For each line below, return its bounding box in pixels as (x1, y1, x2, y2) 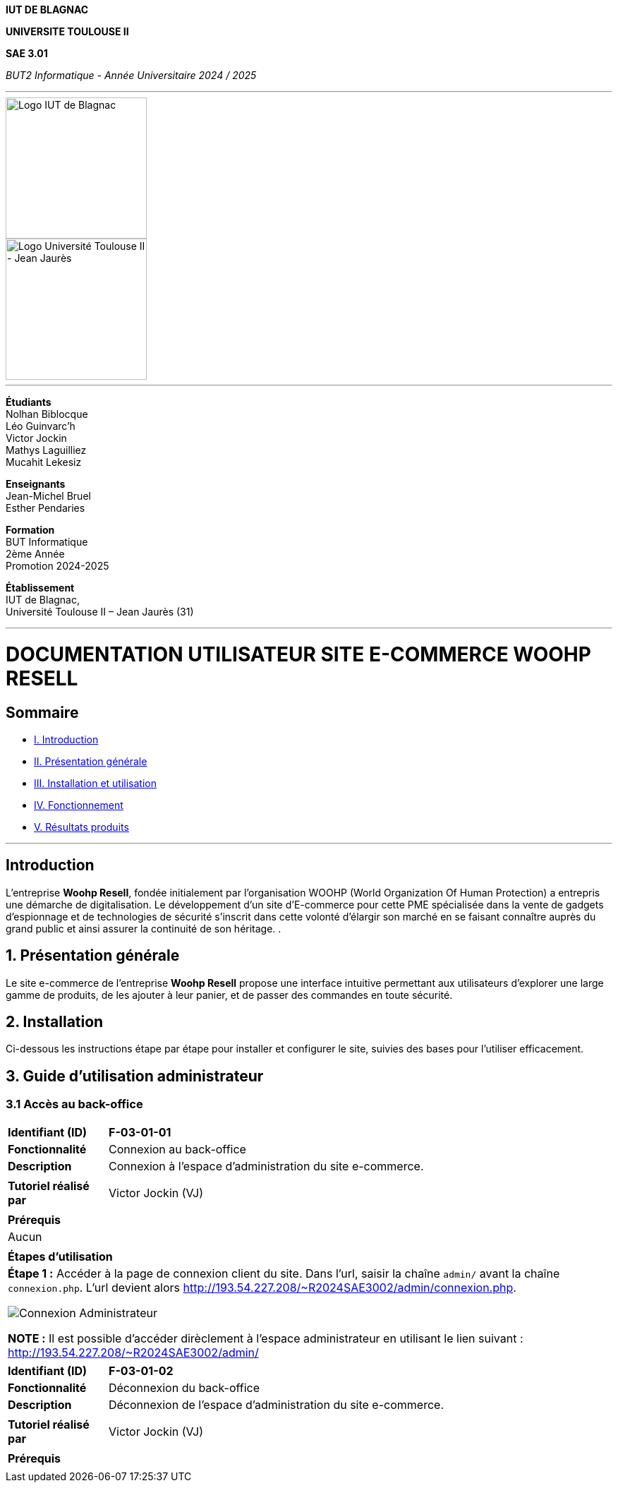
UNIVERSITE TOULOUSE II (6, 25, 129, 37)
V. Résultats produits (34, 820, 129, 833)
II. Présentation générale (34, 755, 147, 767)
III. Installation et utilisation (34, 776, 157, 789)
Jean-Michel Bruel (6, 490, 91, 502)
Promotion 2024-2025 (6, 560, 109, 572)
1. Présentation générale (6, 947, 180, 965)
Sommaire (6, 703, 79, 721)
